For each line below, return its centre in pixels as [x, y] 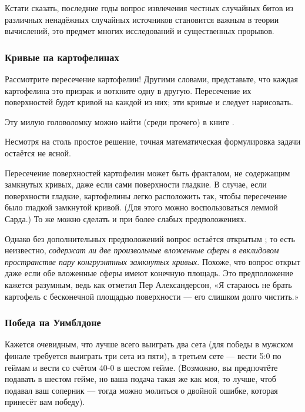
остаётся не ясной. [38, 153]
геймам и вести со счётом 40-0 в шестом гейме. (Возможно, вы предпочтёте [141, 367]
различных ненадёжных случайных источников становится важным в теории [142, 19]
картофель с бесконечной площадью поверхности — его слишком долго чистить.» [152, 296]
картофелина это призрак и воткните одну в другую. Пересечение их [128, 90]
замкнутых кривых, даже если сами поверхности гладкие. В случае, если [136, 184]
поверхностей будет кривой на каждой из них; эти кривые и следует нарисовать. [149, 102]
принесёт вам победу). [45, 402]
